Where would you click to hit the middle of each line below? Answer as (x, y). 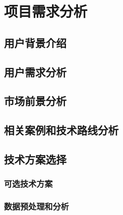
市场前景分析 (35, 101)
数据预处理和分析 (36, 206)
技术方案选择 (35, 159)
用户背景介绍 (35, 42)
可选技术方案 (29, 184)
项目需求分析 (46, 11)
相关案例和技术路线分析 (61, 130)
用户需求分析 (35, 72)
